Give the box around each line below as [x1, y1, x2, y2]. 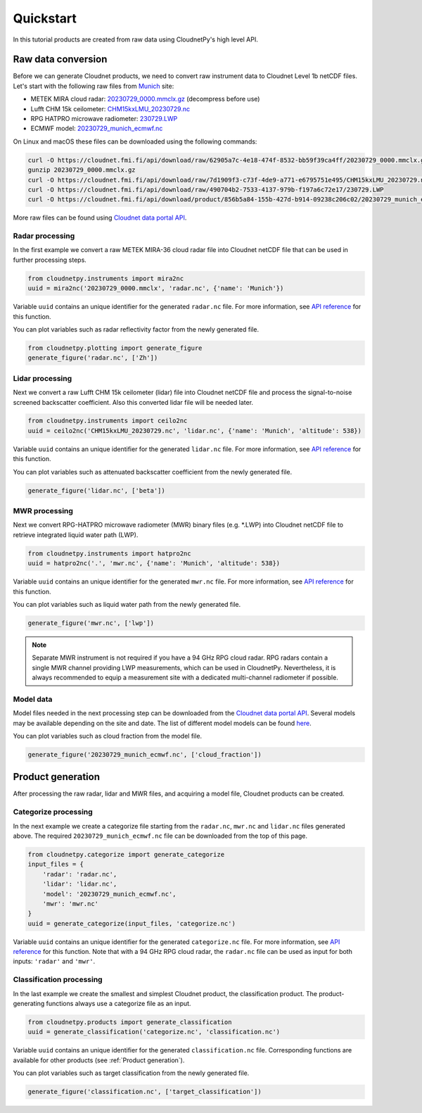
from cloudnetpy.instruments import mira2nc [27, 275, 184, 282]
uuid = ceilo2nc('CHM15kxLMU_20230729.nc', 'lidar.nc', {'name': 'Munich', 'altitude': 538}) [27, 427, 362, 434]
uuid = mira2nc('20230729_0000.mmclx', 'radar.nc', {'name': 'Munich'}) [27, 284, 284, 292]
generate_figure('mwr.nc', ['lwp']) [27, 619, 155, 627]
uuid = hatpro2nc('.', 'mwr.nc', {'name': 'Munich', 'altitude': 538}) [27, 560, 281, 567]
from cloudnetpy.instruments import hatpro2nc [27, 549, 191, 558]
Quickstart [13, 11, 77, 26]
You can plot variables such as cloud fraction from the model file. [13, 731, 203, 740]
